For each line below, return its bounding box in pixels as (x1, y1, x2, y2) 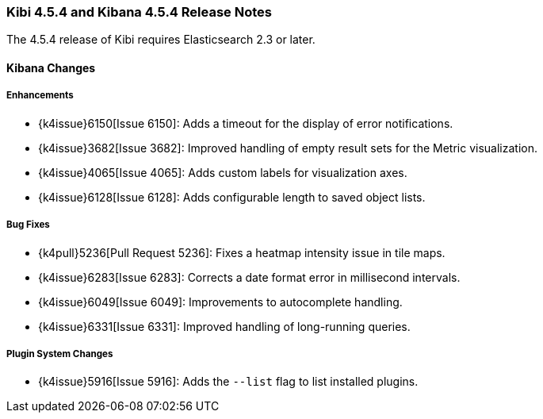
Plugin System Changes (6, 348, 113, 359)
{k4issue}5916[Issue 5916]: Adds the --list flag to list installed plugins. (38, 375, 419, 389)
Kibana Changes (6, 60, 96, 75)
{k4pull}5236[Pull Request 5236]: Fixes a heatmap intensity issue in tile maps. (38, 245, 445, 259)
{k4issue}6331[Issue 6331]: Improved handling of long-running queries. (38, 319, 411, 333)
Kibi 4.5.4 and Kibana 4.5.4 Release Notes (6, 4, 272, 20)
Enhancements (6, 90, 74, 102)
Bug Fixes (6, 219, 50, 231)
